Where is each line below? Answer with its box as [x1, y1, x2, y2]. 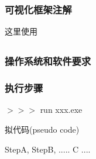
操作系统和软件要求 [5, 54, 91, 68]
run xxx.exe [40, 103, 83, 116]
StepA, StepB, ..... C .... [5, 143, 91, 155]
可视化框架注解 [5, 2, 72, 16]
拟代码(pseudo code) [5, 123, 80, 135]
